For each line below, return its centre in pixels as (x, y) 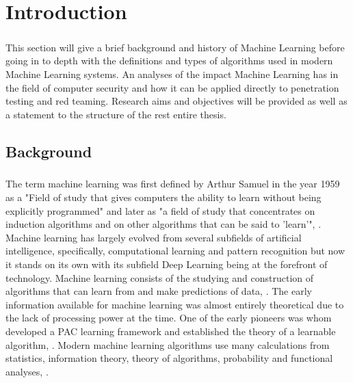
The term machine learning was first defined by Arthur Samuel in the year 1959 (173, 184)
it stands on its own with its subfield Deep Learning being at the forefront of (167, 264)
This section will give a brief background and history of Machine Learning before (175, 47)
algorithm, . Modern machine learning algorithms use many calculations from (168, 344)
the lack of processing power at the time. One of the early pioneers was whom (169, 318)
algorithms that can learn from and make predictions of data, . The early (159, 291)
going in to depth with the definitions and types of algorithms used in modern (169, 61)
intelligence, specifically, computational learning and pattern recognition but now (175, 251)
